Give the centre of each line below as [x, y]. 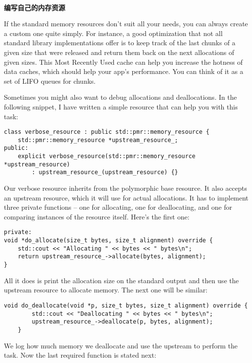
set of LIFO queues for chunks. [50, 81]
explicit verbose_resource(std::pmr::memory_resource [107, 156]
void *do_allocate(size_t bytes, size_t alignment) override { [108, 241]
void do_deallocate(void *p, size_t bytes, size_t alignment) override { [126, 305]
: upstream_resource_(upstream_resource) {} [105, 172]
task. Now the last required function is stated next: [80, 355]
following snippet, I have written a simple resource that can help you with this [121, 106]
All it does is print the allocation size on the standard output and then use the [121, 280]
